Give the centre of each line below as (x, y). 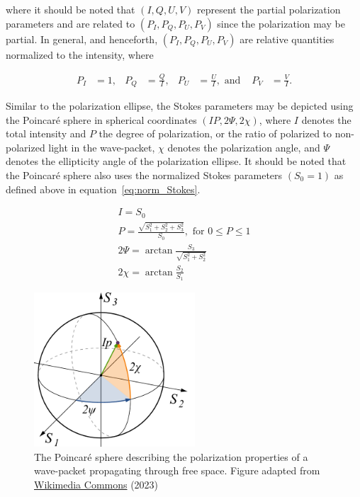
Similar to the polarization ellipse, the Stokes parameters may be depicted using (180, 105)
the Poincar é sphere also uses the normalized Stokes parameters (144, 175)
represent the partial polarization (269, 9)
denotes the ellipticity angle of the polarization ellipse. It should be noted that (176, 161)
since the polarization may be (281, 23)
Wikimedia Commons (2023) (96, 484)
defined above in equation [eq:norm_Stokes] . (103, 189)
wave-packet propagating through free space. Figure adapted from (177, 470)
